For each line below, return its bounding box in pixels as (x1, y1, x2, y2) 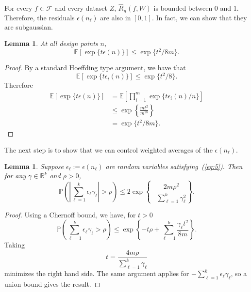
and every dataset (54, 3, 108, 13)
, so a (231, 268, 247, 278)
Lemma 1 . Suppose (4, 161, 64, 171)
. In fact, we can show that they (151, 12, 247, 22)
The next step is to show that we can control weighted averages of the (4, 144, 213, 154)
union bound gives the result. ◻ (4, 278, 100, 289)
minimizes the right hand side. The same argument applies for (4, 268, 189, 278)
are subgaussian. (4, 22, 53, 32)
